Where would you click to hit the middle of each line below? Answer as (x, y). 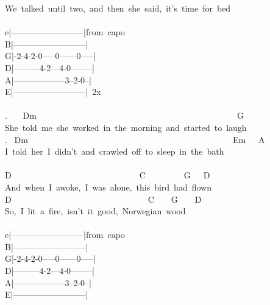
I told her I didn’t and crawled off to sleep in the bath (115, 151)
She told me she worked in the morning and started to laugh (126, 127)
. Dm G (124, 115)
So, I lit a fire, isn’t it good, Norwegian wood (95, 211)
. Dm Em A (135, 139)
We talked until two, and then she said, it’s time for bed (118, 8)
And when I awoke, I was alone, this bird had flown (108, 187)
